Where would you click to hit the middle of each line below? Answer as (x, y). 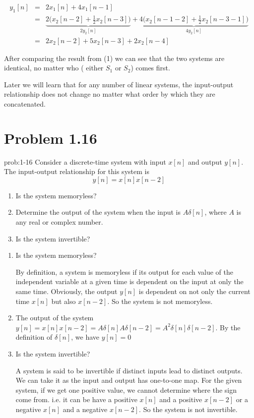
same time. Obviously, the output (66, 291)
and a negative (85, 409)
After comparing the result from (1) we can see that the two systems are (114, 58)
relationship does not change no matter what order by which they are (110, 94)
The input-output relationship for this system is (77, 171)
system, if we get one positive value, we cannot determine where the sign (126, 389)
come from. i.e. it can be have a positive (76, 399)
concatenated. (25, 103)
